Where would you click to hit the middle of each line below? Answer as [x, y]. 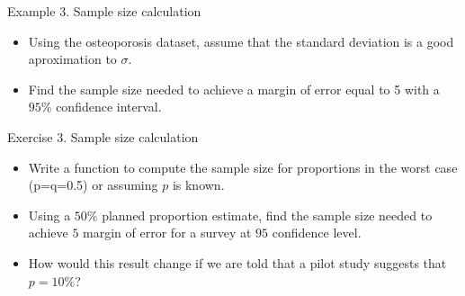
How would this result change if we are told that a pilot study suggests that [237, 262]
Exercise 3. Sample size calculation [103, 136]
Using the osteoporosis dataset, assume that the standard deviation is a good [241, 41]
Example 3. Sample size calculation [104, 11]
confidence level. [317, 233]
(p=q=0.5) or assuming [93, 185]
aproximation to [72, 59]
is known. [198, 185]
